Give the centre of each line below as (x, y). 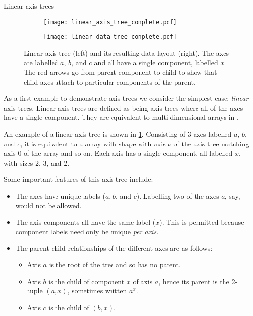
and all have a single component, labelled (156, 62)
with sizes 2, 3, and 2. (37, 162)
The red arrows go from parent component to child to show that (120, 72)
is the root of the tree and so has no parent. (115, 264)
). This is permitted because (202, 222)
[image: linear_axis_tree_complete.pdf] (110, 22)
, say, (232, 196)
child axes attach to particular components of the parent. (110, 81)
